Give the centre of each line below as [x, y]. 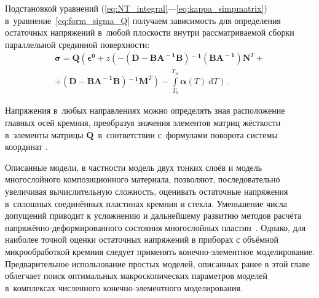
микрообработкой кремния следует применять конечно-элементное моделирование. [160, 251]
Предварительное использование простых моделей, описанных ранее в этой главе [158, 263]
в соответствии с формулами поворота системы [188, 134]
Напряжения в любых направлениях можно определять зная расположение [145, 110]
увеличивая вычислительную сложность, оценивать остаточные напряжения [147, 191]
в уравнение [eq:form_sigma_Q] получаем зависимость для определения [143, 20]
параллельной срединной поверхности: [77, 44]
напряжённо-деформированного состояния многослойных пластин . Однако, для [156, 227]
